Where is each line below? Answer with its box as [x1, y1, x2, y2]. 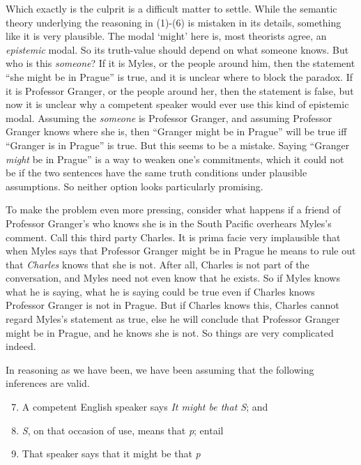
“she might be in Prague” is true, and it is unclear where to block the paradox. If [6, 69, 353, 84]
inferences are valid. [6, 376, 90, 390]
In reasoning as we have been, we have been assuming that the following [6, 362, 314, 376]
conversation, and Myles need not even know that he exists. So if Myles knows [6, 270, 340, 285]
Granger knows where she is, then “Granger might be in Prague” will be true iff [6, 124, 347, 139]
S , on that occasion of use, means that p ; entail [22, 422, 224, 437]
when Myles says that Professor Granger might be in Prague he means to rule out [6, 243, 356, 258]
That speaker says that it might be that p [22, 446, 201, 461]
